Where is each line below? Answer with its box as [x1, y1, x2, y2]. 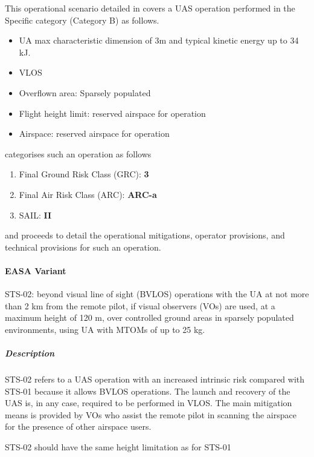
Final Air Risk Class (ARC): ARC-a [19, 188, 157, 200]
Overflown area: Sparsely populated [19, 86, 151, 99]
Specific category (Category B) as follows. [5, 13, 159, 26]
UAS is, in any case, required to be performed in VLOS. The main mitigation [5, 396, 292, 409]
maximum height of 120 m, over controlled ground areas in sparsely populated [5, 311, 294, 324]
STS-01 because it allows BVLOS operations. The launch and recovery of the [5, 384, 290, 397]
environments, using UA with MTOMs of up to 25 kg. [5, 323, 205, 335]
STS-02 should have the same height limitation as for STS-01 [5, 441, 231, 453]
